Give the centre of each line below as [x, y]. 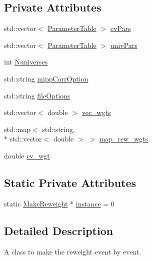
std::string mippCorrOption [46, 78]
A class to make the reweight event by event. [73, 251]
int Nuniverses [26, 62]
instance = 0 [95, 203]
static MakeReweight [36, 203]
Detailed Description [59, 230]
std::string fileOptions [37, 95]
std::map [17, 129]
